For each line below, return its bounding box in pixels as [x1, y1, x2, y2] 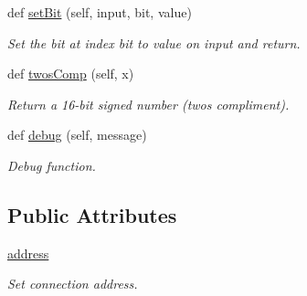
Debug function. [7, 155, 96, 174]
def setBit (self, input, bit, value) [7, 3, 192, 21]
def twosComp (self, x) [7, 64, 134, 83]
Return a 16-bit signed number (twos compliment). [7, 94, 290, 113]
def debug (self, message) [7, 125, 147, 144]
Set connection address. [7, 274, 138, 293]
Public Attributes [7, 200, 177, 228]
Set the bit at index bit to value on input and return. [7, 33, 301, 52]
